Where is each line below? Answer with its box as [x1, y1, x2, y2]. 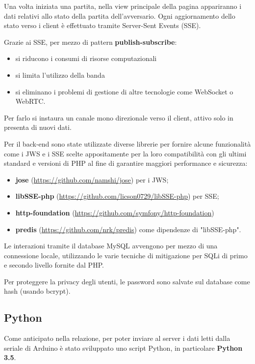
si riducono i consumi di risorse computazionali [15, 53, 157, 63]
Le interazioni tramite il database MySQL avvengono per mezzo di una [4, 241, 218, 251]
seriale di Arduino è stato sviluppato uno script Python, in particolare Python [4, 342, 243, 353]
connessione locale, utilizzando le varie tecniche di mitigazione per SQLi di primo [4, 250, 248, 260]
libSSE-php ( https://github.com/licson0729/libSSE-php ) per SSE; [15, 191, 219, 201]
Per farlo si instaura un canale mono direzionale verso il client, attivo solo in [4, 112, 233, 122]
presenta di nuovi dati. [4, 122, 72, 132]
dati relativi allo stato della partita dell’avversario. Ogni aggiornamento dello [4, 10, 235, 21]
